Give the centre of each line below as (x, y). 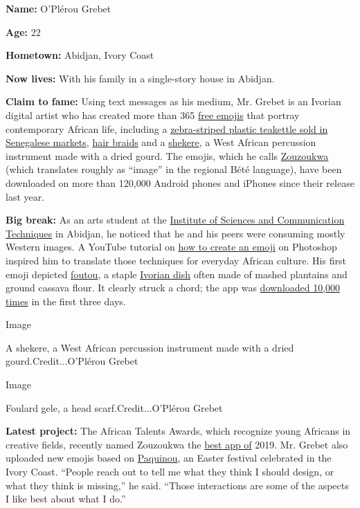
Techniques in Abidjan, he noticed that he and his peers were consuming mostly (175, 233)
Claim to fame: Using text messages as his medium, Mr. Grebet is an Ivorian (173, 101)
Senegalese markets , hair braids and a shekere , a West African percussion (161, 142)
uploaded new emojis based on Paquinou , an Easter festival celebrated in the (169, 458)
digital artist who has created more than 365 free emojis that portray (153, 115)
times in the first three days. (66, 301)
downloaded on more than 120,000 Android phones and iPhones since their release (180, 182)
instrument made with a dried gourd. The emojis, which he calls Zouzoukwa (167, 155)
